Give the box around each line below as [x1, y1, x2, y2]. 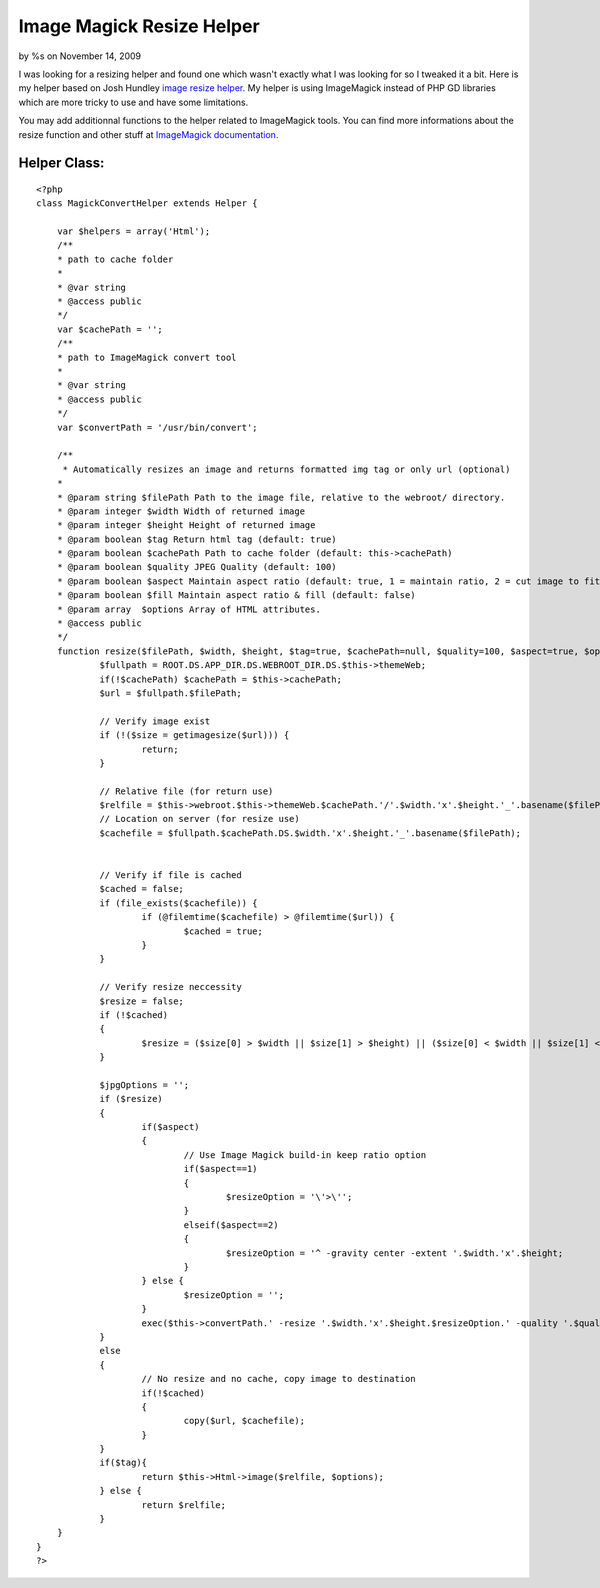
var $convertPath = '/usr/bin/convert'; [56, 421, 259, 433]
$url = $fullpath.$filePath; [99, 687, 242, 699]
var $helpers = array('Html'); [56, 226, 211, 237]
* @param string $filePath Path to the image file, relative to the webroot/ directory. [56, 491, 506, 503]
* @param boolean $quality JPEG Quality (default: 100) [56, 561, 337, 573]
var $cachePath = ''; [56, 323, 164, 335]
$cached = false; [99, 883, 185, 895]
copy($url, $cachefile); [183, 1415, 305, 1427]
